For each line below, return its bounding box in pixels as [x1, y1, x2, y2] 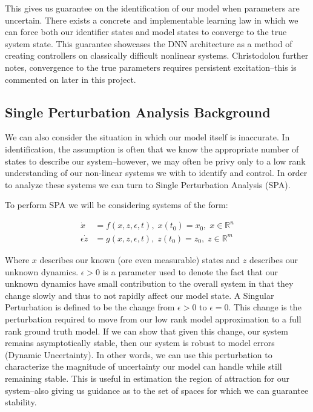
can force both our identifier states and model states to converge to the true [5, 25, 287, 38]
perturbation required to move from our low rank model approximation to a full [5, 312, 301, 325]
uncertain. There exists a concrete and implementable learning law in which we [5, 13, 298, 26]
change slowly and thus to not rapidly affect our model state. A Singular [5, 289, 274, 301]
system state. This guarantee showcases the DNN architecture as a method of [5, 37, 292, 50]
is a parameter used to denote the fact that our [102, 265, 278, 278]
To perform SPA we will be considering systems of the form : [5, 198, 228, 211]
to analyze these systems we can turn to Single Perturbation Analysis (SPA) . [5, 178, 291, 191]
